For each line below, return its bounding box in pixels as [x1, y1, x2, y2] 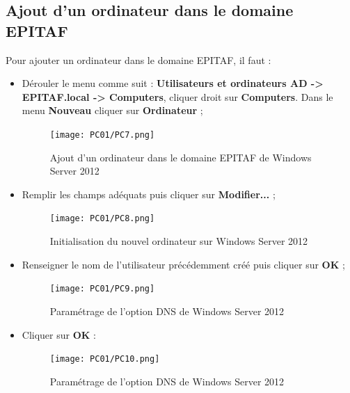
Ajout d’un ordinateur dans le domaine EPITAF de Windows [49, 150, 312, 164]
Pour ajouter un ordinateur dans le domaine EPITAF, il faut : [6, 52, 271, 67]
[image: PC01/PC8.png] [49, 214, 155, 224]
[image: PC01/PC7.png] [49, 129, 155, 140]
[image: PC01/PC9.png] [49, 284, 155, 294]
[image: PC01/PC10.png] [49, 354, 160, 364]
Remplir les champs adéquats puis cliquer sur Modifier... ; [22, 186, 276, 201]
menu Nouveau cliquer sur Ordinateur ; [22, 103, 203, 118]
